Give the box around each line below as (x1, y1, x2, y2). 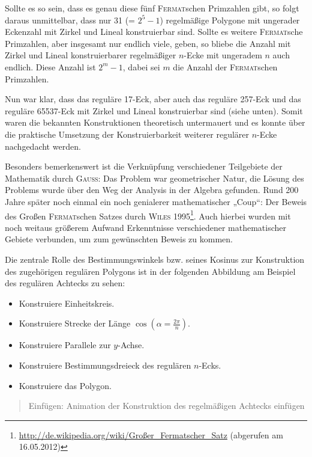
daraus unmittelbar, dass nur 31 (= (5, 13, 135, 26)
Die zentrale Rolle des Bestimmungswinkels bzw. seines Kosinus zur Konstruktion (5, 253, 305, 265)
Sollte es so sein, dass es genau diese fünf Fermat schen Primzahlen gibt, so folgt (5, 2, 299, 14)
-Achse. (118, 339, 145, 351)
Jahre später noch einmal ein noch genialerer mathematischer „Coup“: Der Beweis (5, 195, 307, 207)
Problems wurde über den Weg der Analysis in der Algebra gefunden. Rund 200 (5, 183, 299, 196)
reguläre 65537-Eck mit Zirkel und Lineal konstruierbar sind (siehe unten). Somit (5, 104, 303, 117)
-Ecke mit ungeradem (184, 49, 262, 61)
